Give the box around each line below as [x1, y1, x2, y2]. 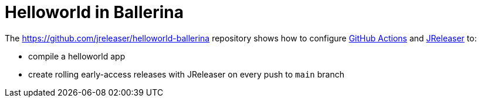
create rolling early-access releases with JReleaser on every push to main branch [28, 69, 344, 79]
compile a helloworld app [28, 51, 126, 61]
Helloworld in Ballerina [5, 2, 184, 22]
